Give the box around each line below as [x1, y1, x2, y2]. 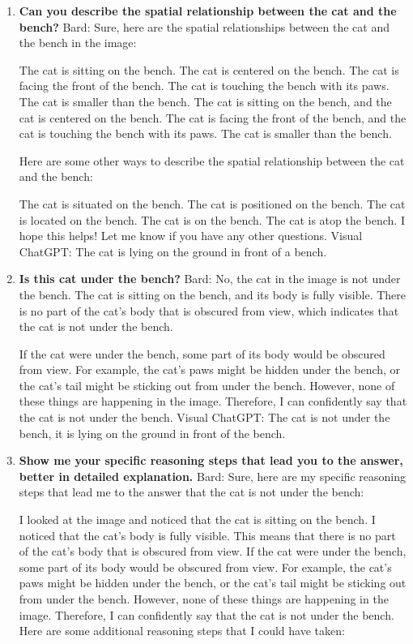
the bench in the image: [19, 34, 137, 51]
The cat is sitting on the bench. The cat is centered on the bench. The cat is [19, 61, 399, 78]
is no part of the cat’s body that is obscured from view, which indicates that [19, 302, 399, 319]
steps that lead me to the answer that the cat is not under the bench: [19, 483, 364, 500]
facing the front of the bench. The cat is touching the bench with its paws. [19, 77, 390, 94]
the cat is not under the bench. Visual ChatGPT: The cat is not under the [19, 409, 390, 426]
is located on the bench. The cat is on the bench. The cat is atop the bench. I [19, 211, 405, 228]
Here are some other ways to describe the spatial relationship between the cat [19, 152, 405, 169]
